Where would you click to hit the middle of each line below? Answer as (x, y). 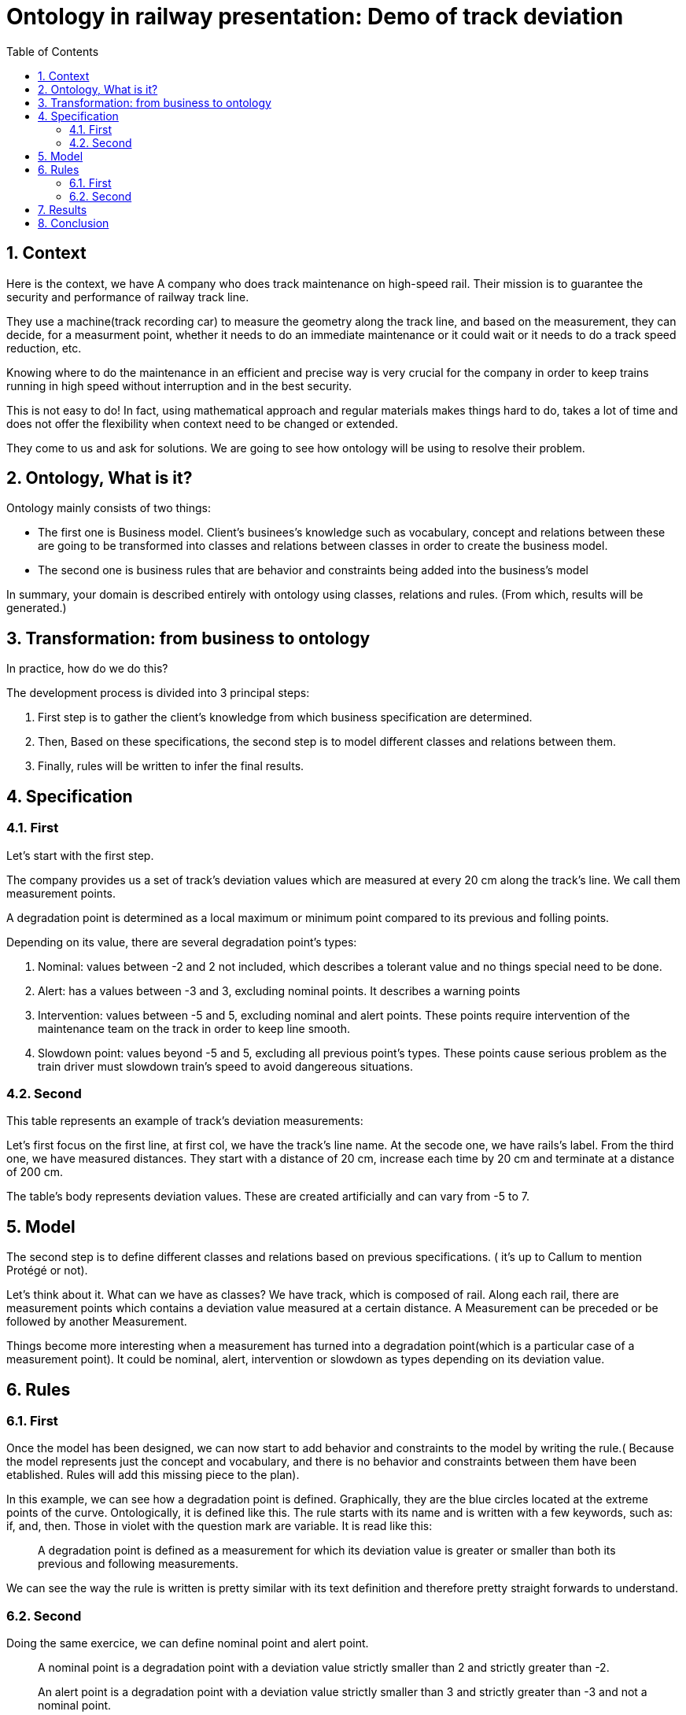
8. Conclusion (74, 223)
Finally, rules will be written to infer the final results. (171, 766)
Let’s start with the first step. (80, 855)
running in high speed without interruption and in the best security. (179, 385)
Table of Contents (53, 51)
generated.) (37, 608)
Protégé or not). (47, 1271)
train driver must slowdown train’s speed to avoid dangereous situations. (225, 1066)
